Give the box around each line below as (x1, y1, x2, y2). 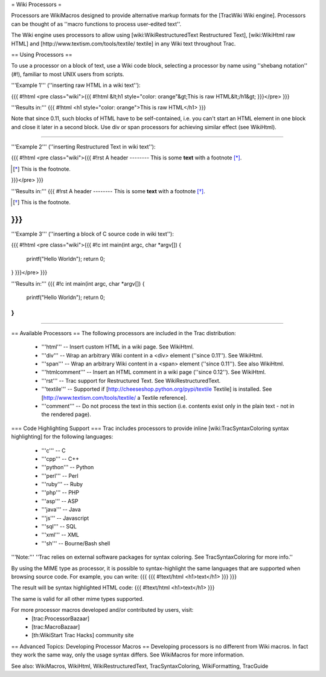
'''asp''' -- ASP (41, 497, 78, 504)
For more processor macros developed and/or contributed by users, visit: (11, 606, 194, 614)
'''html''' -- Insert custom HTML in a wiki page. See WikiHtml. (41, 343, 194, 350)
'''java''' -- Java (41, 506, 81, 513)
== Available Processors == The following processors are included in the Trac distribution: (11, 329, 237, 336)
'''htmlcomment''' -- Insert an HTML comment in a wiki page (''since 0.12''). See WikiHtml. (41, 368, 266, 376)
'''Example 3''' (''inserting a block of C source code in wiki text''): (11, 230, 174, 237)
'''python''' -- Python (41, 464, 94, 471)
